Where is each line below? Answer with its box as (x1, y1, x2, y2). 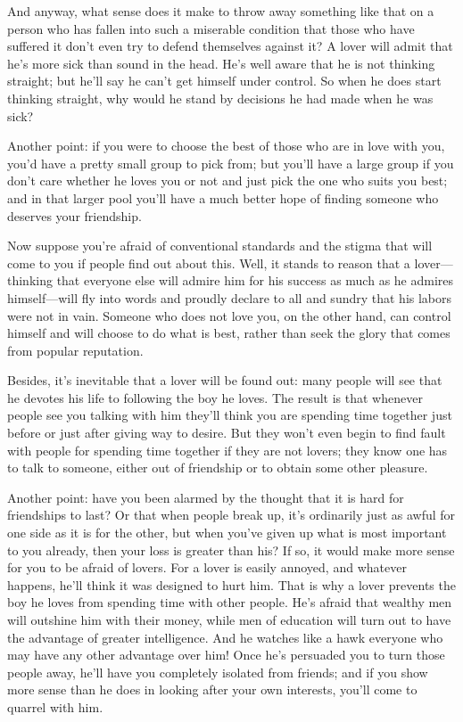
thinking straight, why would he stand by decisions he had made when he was (7, 88, 434, 107)
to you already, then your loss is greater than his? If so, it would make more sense (7, 540, 455, 559)
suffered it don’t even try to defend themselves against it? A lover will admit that (7, 37, 453, 55)
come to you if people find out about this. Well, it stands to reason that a (7, 253, 410, 272)
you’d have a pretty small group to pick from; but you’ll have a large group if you (7, 153, 454, 172)
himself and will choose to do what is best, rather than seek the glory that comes (7, 324, 451, 342)
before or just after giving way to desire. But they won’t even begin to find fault (7, 423, 446, 442)
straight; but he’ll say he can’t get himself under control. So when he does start (7, 71, 442, 90)
